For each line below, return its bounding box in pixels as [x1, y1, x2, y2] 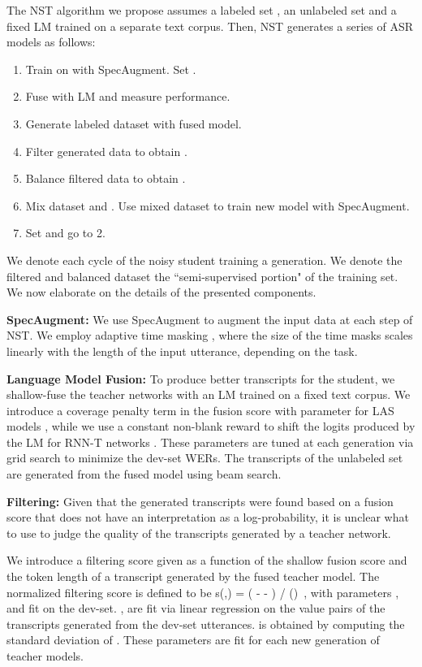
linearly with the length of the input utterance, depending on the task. [6, 342, 358, 359]
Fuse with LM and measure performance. [25, 88, 230, 105]
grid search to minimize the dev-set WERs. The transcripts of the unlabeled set [6, 449, 403, 466]
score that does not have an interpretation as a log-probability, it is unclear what [6, 509, 409, 526]
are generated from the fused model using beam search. [6, 466, 282, 483]
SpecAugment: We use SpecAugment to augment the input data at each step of [6, 310, 413, 327]
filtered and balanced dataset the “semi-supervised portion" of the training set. [6, 267, 398, 284]
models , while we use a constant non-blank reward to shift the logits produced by [6, 418, 416, 435]
